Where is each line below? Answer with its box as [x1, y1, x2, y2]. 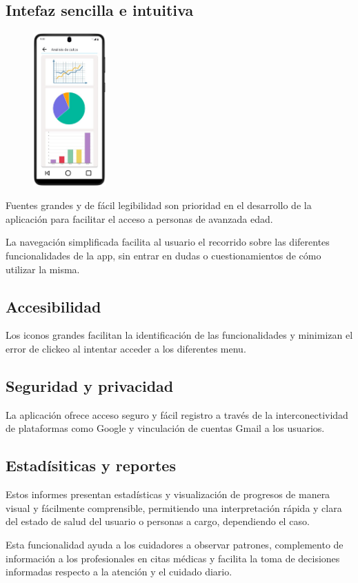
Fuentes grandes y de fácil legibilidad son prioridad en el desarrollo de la [6, 198, 312, 213]
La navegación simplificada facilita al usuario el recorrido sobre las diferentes [6, 235, 330, 249]
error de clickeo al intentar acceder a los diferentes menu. [6, 341, 246, 355]
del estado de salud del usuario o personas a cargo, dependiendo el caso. [6, 514, 310, 528]
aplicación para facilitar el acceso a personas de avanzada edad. [6, 211, 273, 226]
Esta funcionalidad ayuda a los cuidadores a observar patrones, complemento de [6, 537, 344, 551]
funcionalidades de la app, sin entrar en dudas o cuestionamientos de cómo [6, 248, 321, 262]
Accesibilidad [6, 295, 101, 317]
